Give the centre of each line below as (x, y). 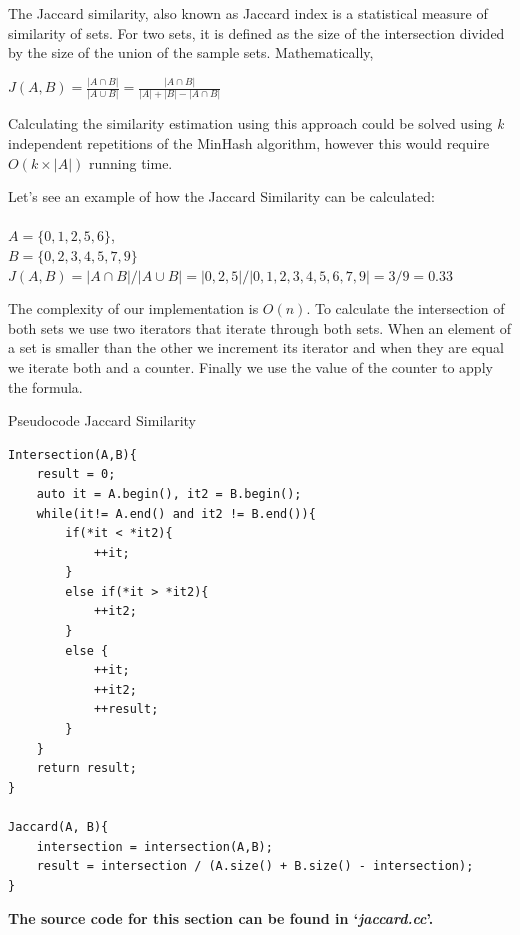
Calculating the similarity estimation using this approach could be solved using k (256, 123)
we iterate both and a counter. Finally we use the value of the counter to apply (250, 366)
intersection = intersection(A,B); (154, 846)
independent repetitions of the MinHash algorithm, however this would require (249, 143)
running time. (130, 162)
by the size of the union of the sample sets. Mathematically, (191, 52)
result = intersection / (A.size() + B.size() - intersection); (255, 866)
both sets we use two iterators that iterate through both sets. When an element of (260, 327)
